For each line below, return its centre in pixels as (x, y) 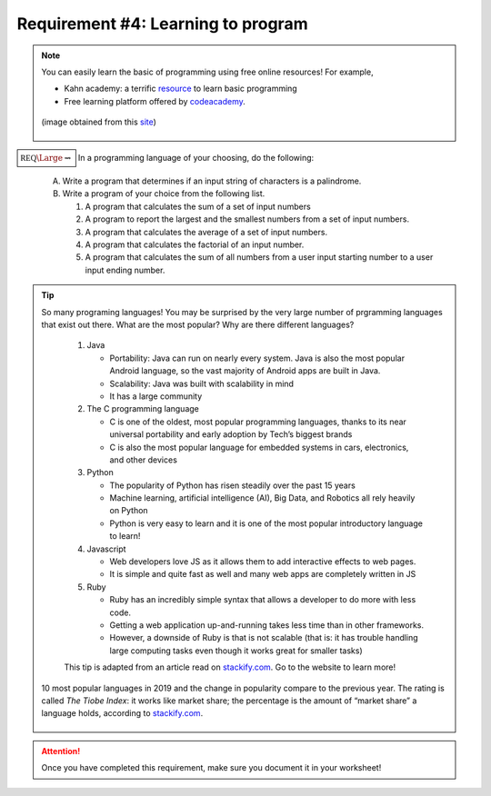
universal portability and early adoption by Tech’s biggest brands (231, 434)
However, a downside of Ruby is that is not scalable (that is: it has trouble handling (264, 638)
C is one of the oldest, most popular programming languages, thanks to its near (258, 422)
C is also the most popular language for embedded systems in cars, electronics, (259, 447)
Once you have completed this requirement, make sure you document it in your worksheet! (211, 768)
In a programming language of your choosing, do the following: (196, 157)
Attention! (61, 751)
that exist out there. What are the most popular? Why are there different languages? (198, 324)
